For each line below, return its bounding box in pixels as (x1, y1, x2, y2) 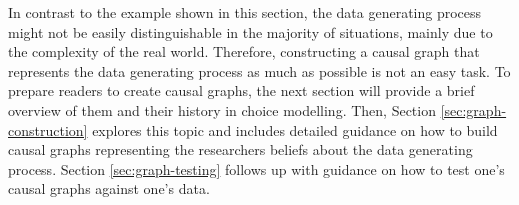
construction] (8, 119, 88, 140)
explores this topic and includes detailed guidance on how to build (92, 119, 498, 140)
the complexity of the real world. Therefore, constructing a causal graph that (8, 41, 480, 62)
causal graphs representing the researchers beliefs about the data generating (8, 139, 473, 160)
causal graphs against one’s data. (8, 178, 210, 199)
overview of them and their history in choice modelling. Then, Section (8, 99, 436, 120)
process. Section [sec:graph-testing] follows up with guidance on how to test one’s (8, 158, 505, 179)
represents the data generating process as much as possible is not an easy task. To (8, 60, 511, 81)
